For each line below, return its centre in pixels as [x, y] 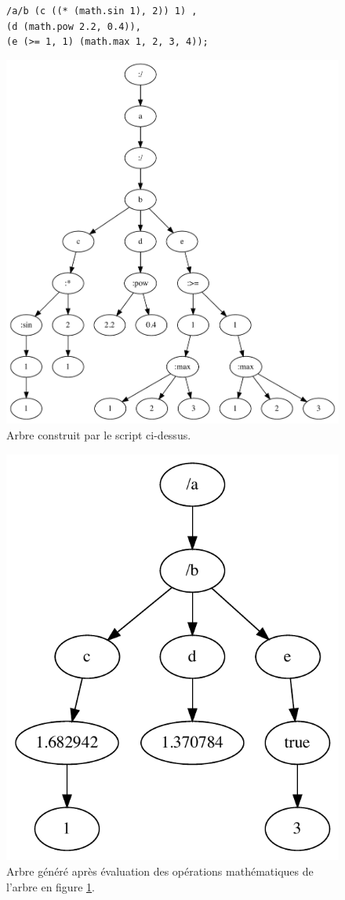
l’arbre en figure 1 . [51, 886]
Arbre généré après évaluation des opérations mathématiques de [160, 871]
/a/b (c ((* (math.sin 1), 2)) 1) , [102, 11]
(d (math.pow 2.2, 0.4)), [74, 26]
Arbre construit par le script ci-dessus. [99, 434]
